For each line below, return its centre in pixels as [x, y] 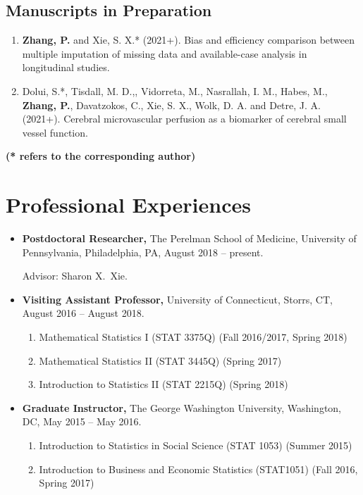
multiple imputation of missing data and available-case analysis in [165, 53]
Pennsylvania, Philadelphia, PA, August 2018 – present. [143, 252]
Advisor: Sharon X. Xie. [75, 276]
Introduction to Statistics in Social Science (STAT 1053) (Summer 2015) [196, 445]
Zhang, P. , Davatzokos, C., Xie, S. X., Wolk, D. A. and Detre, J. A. [171, 105]
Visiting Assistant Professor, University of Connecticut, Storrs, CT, [177, 299]
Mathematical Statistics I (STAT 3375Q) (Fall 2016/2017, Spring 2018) [193, 337]
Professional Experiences [128, 205]
